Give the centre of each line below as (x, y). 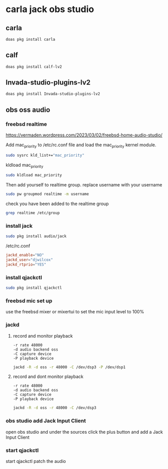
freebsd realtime (26, 124)
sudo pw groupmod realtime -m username (47, 194)
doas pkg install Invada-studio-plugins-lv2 (53, 94)
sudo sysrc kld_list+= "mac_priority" (45, 155)
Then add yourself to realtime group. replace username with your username (84, 185)
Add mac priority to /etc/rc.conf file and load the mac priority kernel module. (81, 145)
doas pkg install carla (31, 39)
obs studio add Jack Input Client (46, 421)
